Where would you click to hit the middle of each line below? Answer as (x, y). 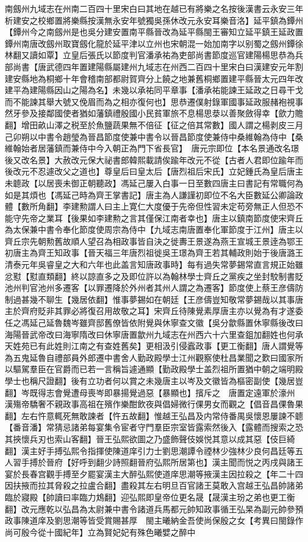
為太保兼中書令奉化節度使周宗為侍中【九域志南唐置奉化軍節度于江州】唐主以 (154, 229)
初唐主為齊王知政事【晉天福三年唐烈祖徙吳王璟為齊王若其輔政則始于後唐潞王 (154, 253)
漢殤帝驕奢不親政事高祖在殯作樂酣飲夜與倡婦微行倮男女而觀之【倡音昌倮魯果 (154, 404)
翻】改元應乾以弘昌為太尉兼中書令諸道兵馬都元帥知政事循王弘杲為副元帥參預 (154, 508)
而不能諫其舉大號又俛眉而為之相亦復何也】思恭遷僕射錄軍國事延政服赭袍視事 (154, 101)
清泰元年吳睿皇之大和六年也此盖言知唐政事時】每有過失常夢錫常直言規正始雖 (154, 264)
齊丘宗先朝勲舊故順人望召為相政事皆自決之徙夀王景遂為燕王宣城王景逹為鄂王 (154, 241)
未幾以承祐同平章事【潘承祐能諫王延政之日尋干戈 (208, 90)
